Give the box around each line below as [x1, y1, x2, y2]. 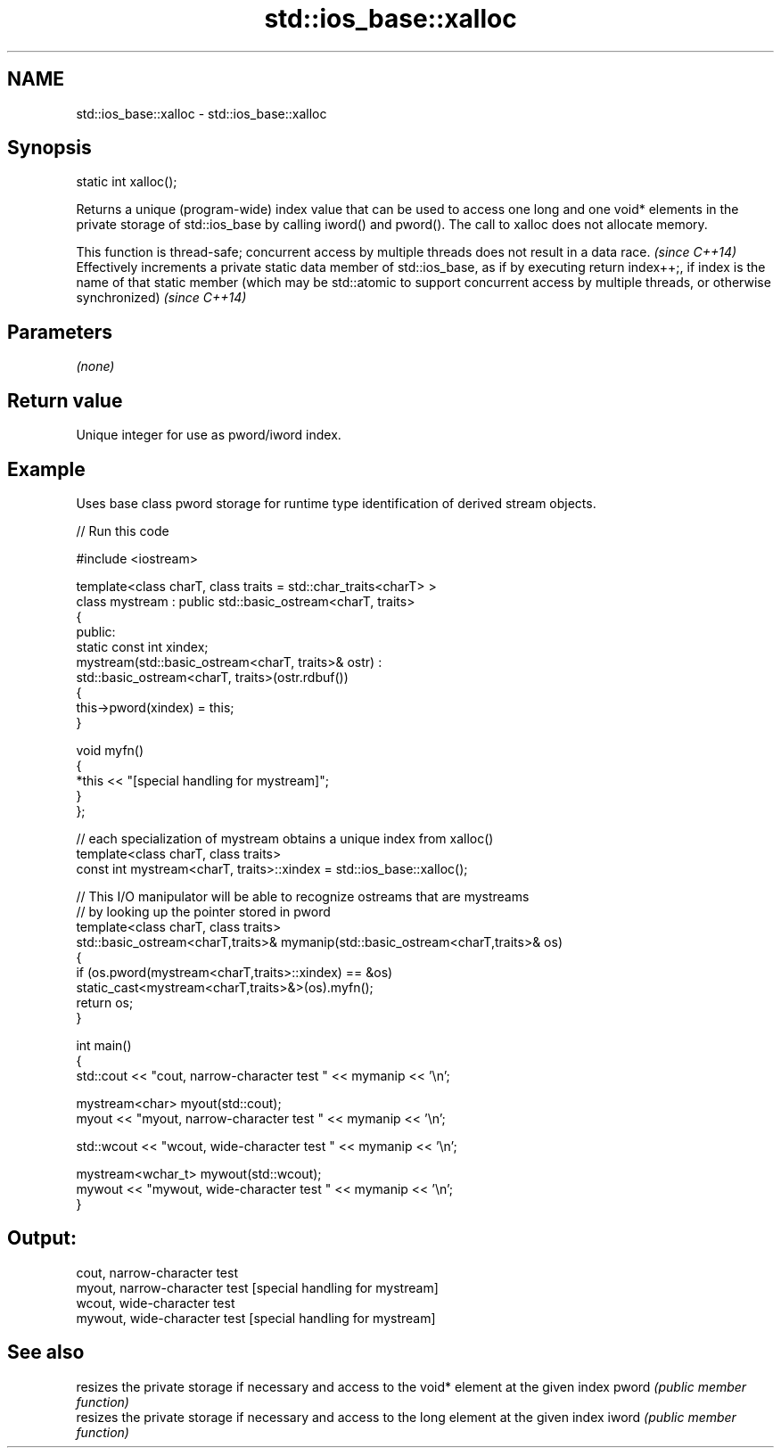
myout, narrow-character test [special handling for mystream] [76, 1279, 439, 1295]
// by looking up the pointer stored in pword [76, 903, 331, 919]
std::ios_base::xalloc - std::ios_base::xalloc [76, 105, 327, 121]
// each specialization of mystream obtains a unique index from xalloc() [76, 830, 494, 846]
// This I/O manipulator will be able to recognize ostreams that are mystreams [76, 888, 530, 904]
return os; [76, 994, 134, 1010]
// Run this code [76, 522, 169, 538]
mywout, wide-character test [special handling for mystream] [76, 1310, 436, 1326]
